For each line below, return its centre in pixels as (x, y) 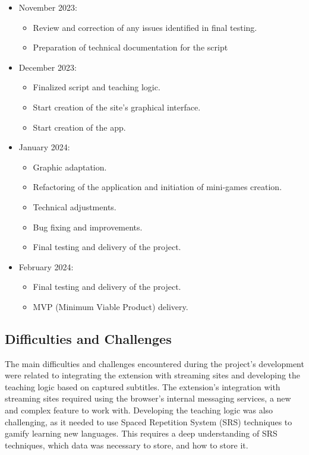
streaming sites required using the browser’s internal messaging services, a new (148, 398)
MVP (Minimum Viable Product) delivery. (111, 306)
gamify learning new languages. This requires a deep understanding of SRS (141, 433)
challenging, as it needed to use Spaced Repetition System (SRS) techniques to (149, 421)
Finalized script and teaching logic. (97, 87)
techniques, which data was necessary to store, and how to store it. (127, 445)
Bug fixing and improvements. (88, 227)
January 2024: (44, 147)
